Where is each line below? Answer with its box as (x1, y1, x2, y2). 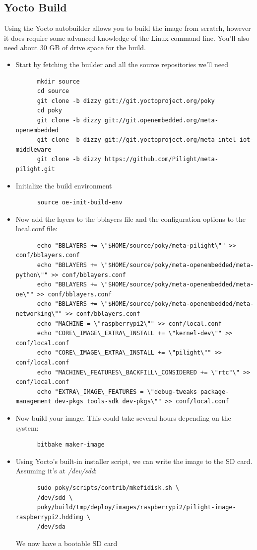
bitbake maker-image (37, 441, 105, 449)
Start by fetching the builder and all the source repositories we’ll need (15, 59, 229, 69)
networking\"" (15, 310, 62, 318)
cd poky (37, 107, 62, 114)
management (15, 398, 52, 405)
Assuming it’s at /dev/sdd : (15, 465, 97, 476)
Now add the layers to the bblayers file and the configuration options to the (15, 213, 246, 224)
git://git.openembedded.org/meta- (104, 116, 218, 124)
